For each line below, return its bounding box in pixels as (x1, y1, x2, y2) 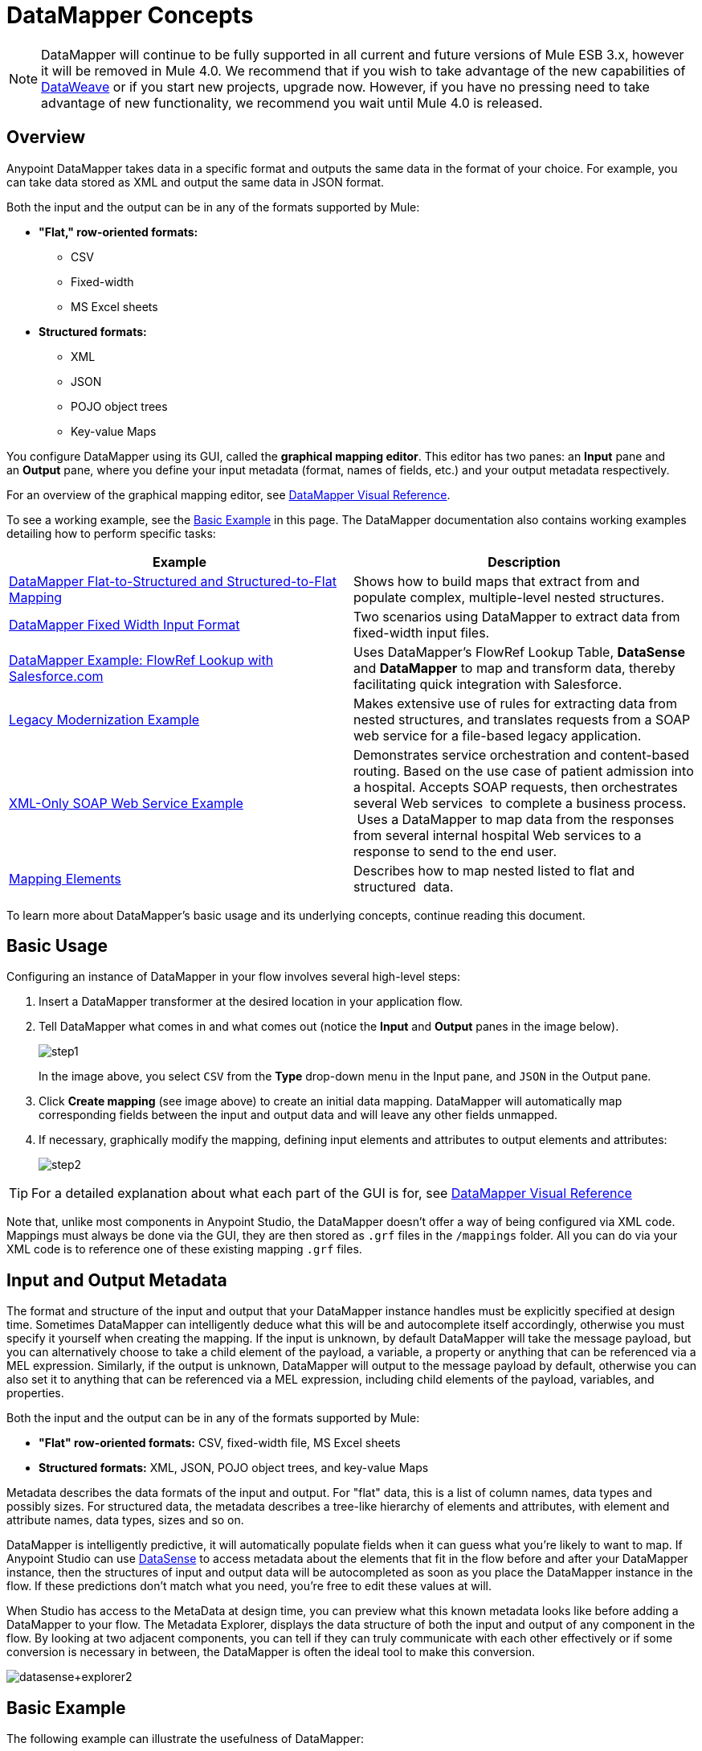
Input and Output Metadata (6, 1269, 227, 1290)
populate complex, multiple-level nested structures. (353, 588, 665, 605)
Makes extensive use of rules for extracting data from (353, 695, 677, 711)
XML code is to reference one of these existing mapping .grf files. (6, 1242, 362, 1257)
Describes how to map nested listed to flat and (353, 862, 635, 879)
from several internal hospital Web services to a (353, 826, 642, 843)
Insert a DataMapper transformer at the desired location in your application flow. (39, 994, 463, 1009)
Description (488, 553, 561, 570)
